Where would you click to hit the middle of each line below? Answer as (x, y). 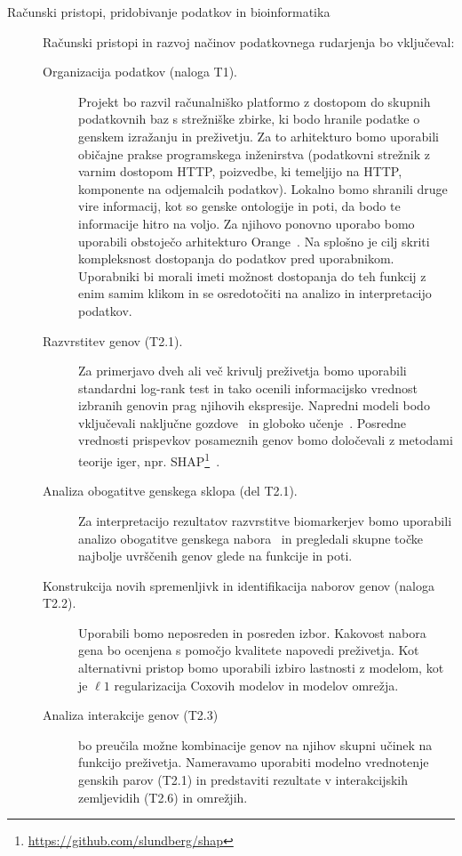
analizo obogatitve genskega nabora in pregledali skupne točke (251, 538)
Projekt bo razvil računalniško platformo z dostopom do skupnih (255, 101)
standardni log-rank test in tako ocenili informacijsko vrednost (248, 388)
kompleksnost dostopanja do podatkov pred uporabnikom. (236, 258)
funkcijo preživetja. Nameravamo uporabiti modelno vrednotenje (254, 762)
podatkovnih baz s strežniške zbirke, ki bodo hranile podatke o (249, 119)
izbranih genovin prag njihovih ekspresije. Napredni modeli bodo (254, 405)
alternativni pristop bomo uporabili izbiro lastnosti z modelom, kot (261, 668)
